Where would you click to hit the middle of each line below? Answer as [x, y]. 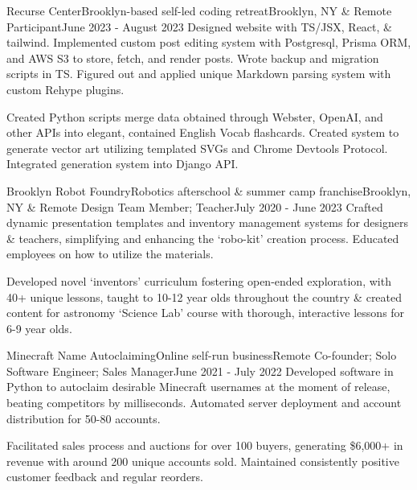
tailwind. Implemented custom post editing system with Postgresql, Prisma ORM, [209, 42]
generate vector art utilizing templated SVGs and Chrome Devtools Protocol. [197, 148]
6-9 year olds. [39, 328]
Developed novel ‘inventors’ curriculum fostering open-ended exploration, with [199, 280]
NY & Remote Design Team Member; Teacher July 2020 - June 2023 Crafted [195, 206]
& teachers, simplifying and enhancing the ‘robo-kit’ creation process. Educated [203, 238]
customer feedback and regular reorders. [105, 477]
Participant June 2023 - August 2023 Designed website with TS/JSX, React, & [199, 26]
